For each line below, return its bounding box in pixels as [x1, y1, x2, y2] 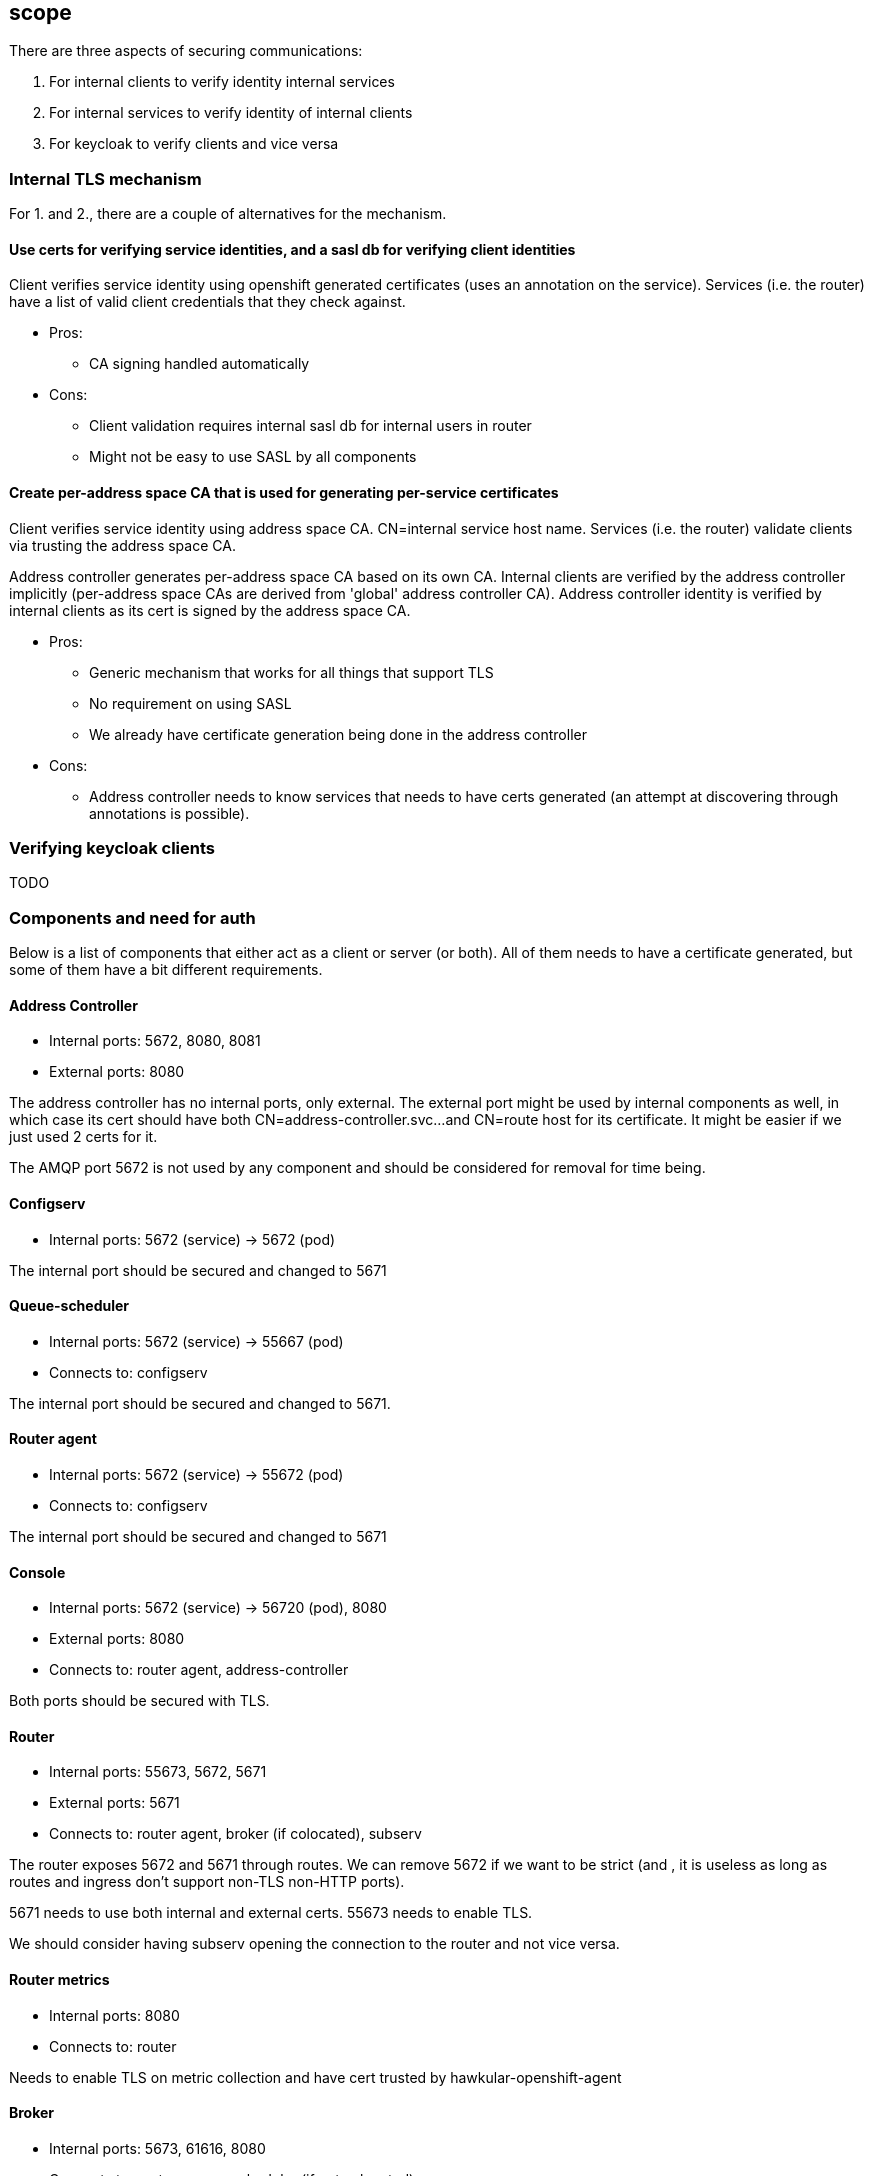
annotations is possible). [89, 804, 250, 822]
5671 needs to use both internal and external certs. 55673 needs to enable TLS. [9, 1904, 533, 1922]
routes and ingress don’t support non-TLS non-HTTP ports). [9, 1873, 405, 1891]
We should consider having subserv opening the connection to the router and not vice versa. [9, 1935, 620, 1953]
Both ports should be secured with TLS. [9, 1692, 270, 1710]
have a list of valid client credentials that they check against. [9, 293, 406, 311]
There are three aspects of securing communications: [9, 42, 363, 60]
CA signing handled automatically [89, 355, 310, 373]
